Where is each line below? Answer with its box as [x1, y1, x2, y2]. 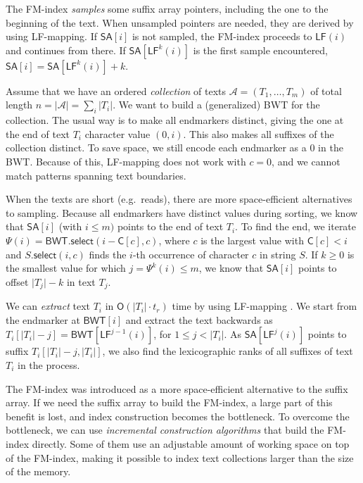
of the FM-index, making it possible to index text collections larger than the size [6, 450, 354, 465]
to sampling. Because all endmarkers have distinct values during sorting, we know [6, 205, 358, 220]
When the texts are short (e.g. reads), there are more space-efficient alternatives [6, 192, 352, 206]
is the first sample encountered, [193, 42, 329, 57]
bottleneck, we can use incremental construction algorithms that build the [6, 422, 324, 437]
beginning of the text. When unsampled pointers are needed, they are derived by [6, 15, 354, 30]
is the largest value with [200, 232, 304, 247]
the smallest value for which [6, 261, 126, 275]
